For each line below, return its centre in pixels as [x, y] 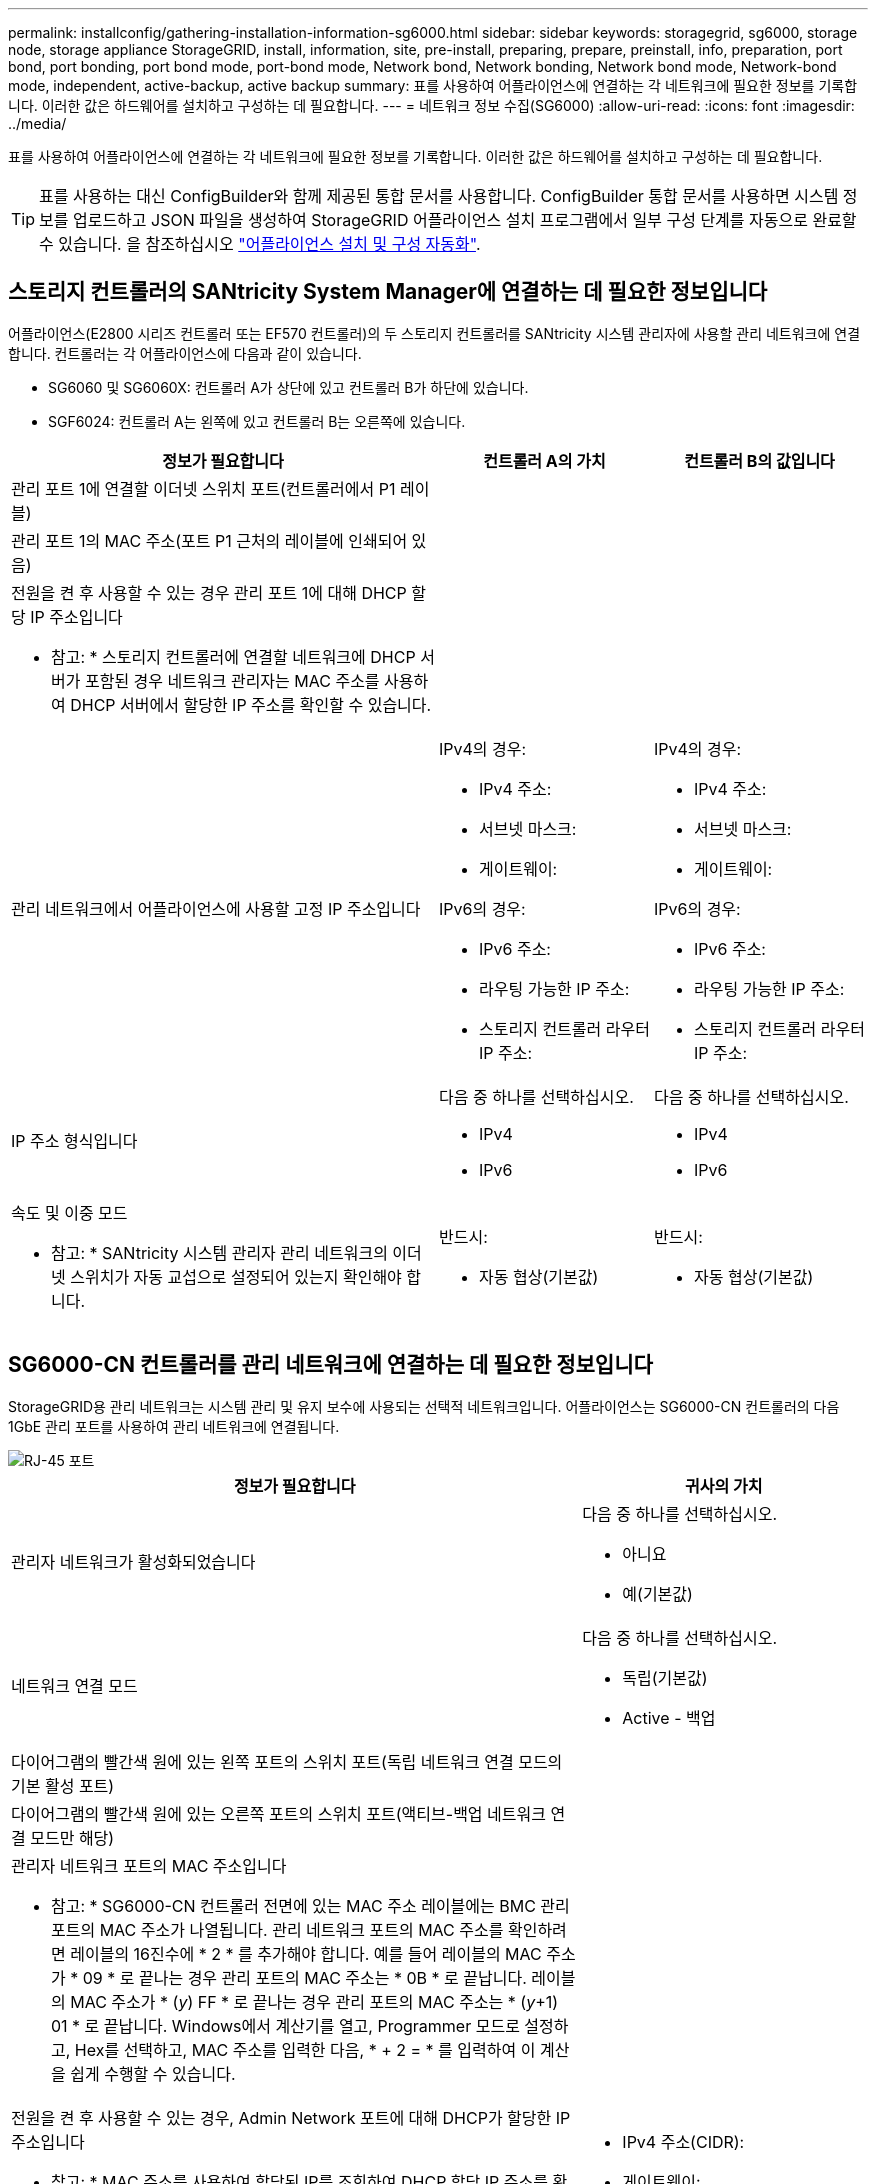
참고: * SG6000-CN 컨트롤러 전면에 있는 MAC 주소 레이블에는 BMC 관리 [310, 1905]
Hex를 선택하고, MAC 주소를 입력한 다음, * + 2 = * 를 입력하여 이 [305, 2049]
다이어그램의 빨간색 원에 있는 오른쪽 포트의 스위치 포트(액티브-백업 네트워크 [278, 1813]
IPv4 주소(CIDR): [683, 2141]
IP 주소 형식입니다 [74, 1140]
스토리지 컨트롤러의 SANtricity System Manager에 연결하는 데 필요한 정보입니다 [388, 292]
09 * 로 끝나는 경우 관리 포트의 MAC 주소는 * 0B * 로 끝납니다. [304, 1977]
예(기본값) [657, 1593]
